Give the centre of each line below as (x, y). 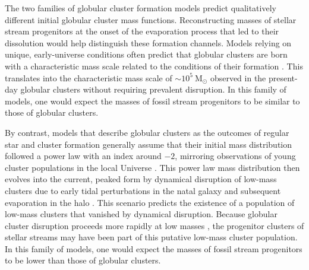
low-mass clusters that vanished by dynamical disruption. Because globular (141, 214)
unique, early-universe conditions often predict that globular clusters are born (146, 54)
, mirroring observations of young (235, 156)
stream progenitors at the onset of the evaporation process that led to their (142, 31)
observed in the (238, 77)
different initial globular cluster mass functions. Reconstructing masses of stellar (151, 19)
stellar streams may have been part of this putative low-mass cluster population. (151, 237)
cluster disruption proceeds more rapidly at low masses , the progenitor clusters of (154, 225)
